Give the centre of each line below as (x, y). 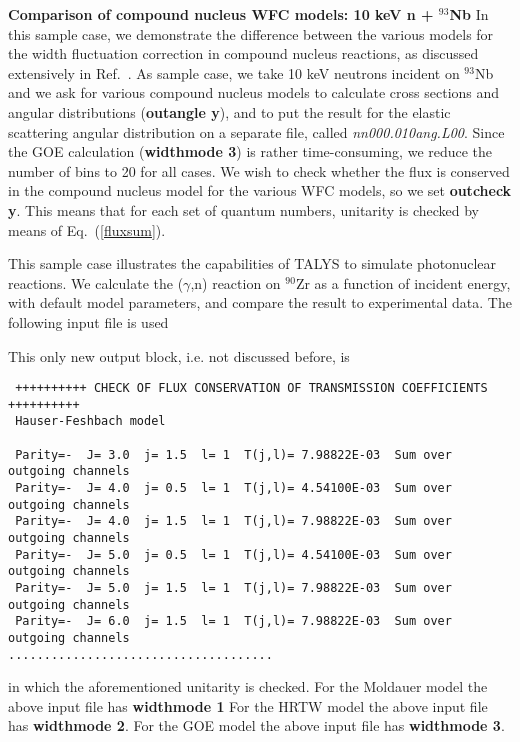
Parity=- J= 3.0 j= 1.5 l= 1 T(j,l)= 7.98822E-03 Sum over (233, 454)
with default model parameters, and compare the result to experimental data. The (260, 302)
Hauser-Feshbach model (90, 421)
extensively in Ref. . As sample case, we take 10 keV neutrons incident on (234, 72)
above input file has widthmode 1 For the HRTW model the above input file (248, 705)
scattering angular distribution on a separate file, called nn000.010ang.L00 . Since (256, 131)
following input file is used (88, 321)
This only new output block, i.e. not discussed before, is (179, 355)
